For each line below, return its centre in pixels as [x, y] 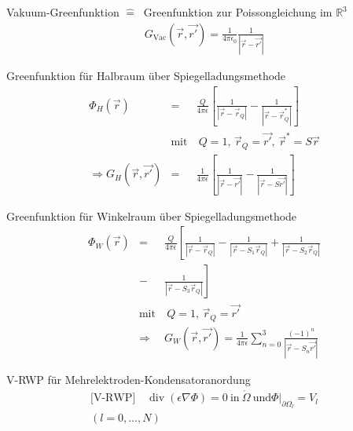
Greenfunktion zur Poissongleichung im [238, 12]
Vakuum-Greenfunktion [63, 12]
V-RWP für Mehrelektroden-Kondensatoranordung [129, 380]
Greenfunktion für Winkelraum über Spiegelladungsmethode [152, 215]
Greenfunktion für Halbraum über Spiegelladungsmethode [146, 75]
